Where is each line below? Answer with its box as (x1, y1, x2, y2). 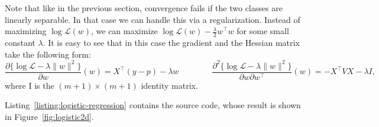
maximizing (5, 25, 47, 37)
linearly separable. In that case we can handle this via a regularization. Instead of (5, 13, 300, 25)
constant (5, 36, 35, 49)
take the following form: (5, 48, 91, 60)
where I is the (5, 79, 54, 91)
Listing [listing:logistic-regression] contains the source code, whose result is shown (5, 99, 301, 111)
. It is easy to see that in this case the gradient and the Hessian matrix (43, 36, 300, 49)
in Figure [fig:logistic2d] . (5, 110, 94, 122)
